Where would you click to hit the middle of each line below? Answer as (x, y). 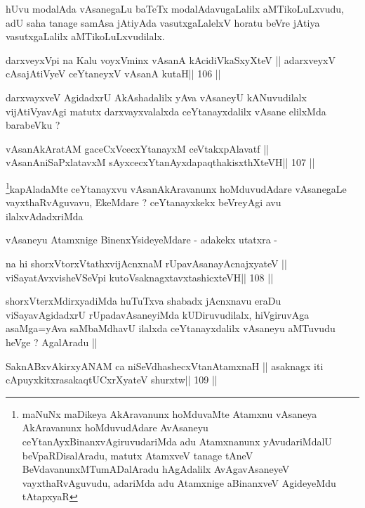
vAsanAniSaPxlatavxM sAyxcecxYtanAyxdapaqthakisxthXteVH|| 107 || (160, 162)
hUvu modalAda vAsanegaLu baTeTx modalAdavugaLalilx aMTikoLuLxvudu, (175, 8)
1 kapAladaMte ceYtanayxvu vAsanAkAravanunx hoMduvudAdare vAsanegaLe (176, 187)
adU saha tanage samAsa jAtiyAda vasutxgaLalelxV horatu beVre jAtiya (163, 22)
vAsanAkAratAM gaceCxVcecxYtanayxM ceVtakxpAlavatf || (138, 148)
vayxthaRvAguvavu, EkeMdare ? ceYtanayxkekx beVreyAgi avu (144, 202)
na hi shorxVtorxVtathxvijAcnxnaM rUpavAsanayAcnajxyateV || (146, 263)
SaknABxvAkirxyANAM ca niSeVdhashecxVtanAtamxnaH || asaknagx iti (165, 366)
